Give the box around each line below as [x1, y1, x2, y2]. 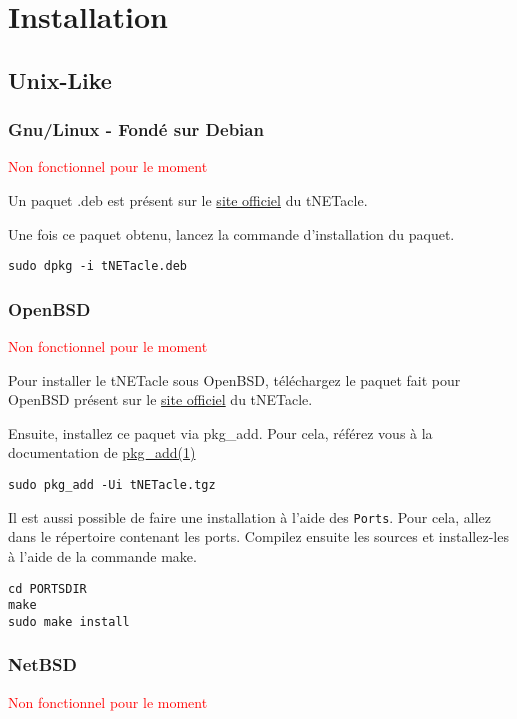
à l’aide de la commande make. [8, 545, 197, 566]
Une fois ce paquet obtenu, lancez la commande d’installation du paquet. [8, 223, 455, 244]
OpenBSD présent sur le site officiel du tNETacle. [8, 389, 313, 410]
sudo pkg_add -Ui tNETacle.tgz [8, 478, 216, 492]
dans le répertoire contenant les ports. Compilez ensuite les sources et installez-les [8, 526, 509, 547]
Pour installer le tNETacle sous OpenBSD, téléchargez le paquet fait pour [8, 369, 461, 390]
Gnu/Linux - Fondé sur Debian [8, 117, 264, 142]
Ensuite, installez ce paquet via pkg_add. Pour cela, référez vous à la [8, 422, 433, 443]
